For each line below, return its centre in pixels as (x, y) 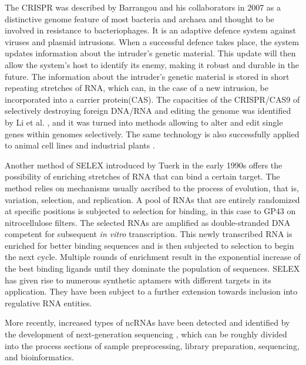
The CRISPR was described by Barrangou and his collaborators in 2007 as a (143, 7)
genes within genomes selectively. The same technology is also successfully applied (152, 134)
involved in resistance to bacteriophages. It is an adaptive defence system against (151, 30)
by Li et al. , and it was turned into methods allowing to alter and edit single (144, 122)
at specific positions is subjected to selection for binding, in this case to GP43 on (150, 211)
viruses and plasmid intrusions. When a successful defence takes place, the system (152, 41)
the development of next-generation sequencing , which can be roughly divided (146, 334)
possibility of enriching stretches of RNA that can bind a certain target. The (142, 176)
